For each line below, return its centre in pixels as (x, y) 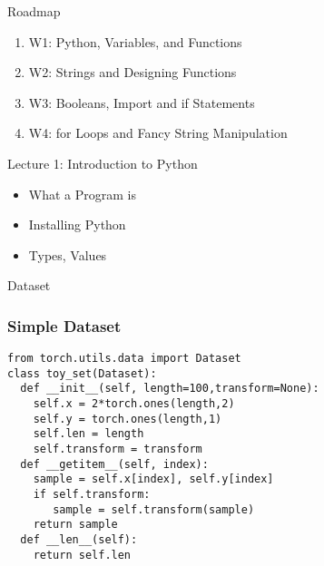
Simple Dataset (64, 325)
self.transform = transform (118, 449)
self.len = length (88, 434)
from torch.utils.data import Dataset (124, 359)
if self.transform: (92, 495)
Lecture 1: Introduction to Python (103, 163)
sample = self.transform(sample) (154, 509)
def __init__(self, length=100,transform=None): (170, 389)
